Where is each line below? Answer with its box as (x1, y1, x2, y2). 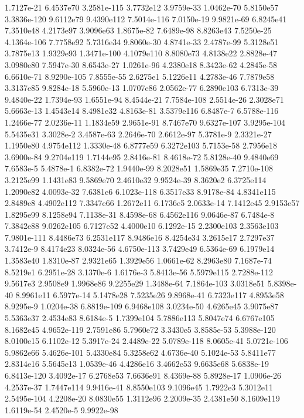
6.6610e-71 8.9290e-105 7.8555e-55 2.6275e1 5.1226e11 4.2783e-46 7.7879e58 (5, 70, 275, 82)
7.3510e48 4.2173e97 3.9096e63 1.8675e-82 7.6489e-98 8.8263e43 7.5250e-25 (5, 24, 272, 36)
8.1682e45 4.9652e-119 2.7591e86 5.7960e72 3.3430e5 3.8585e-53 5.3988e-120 (5, 323, 276, 335)
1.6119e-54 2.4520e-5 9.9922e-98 (5, 403, 118, 416)
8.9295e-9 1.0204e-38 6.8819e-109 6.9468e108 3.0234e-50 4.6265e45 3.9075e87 (5, 300, 279, 312)
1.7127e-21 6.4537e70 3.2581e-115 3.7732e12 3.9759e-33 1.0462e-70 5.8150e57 (5, 1, 279, 13)
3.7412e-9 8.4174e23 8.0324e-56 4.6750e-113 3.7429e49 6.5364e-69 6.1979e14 (5, 242, 275, 255)
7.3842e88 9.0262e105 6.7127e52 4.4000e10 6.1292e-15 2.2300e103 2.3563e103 (5, 220, 279, 232)
